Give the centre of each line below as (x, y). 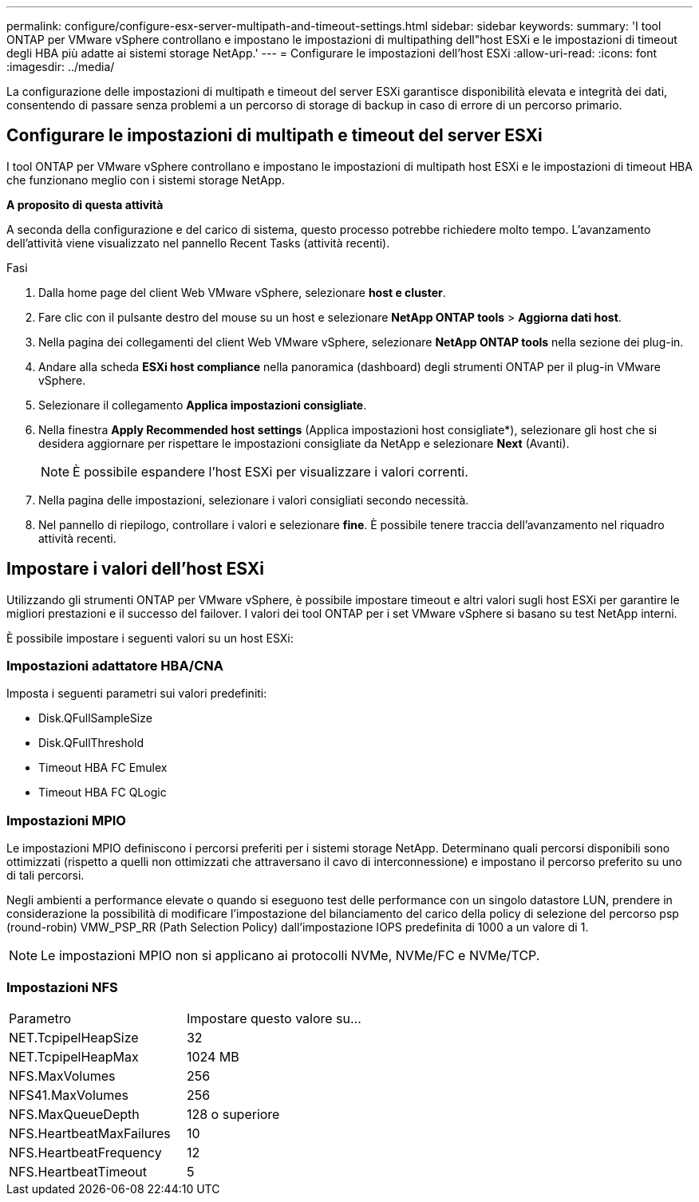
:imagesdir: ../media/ (61, 67)
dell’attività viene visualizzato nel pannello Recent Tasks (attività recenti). (198, 243)
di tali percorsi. (45, 876)
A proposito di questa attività (85, 204)
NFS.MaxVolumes (62, 1075)
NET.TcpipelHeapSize (74, 1037)
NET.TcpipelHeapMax (74, 1056)
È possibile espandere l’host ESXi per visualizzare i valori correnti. (271, 471)
